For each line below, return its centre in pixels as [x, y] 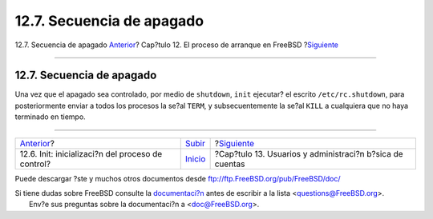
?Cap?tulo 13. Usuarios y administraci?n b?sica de [309, 153]
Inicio [195, 158]
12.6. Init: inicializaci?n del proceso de [91, 153]
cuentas [230, 164]
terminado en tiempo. [50, 117]
